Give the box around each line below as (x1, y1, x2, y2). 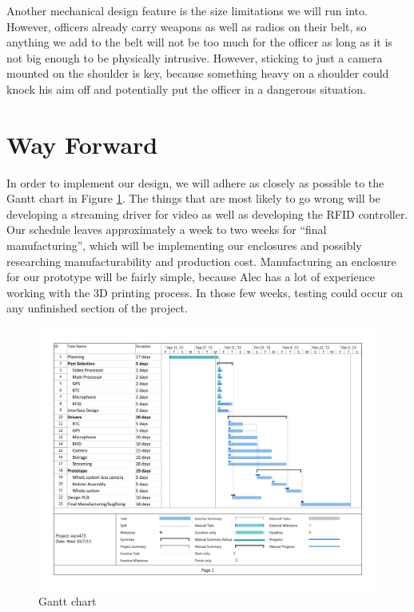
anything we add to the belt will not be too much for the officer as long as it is (6, 34, 392, 50)
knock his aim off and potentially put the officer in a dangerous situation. (6, 80, 366, 97)
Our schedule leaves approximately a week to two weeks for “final (6, 221, 327, 238)
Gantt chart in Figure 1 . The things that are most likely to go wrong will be (6, 190, 380, 207)
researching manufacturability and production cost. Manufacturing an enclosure (6, 252, 396, 269)
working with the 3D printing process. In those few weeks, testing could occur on (6, 284, 404, 300)
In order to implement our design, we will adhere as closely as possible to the (6, 174, 384, 191)
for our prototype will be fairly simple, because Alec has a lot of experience (6, 268, 375, 285)
